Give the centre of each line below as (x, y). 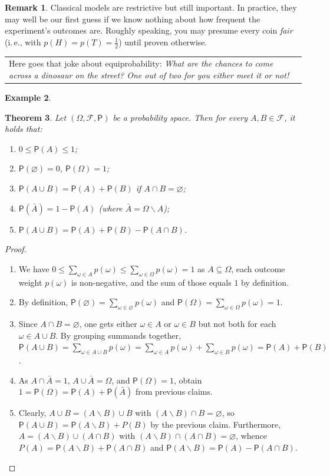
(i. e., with (23, 42)
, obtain (188, 380)
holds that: (24, 129)
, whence (251, 436)
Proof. (16, 249)
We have (34, 268)
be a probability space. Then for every (180, 117)
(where (110, 208)
